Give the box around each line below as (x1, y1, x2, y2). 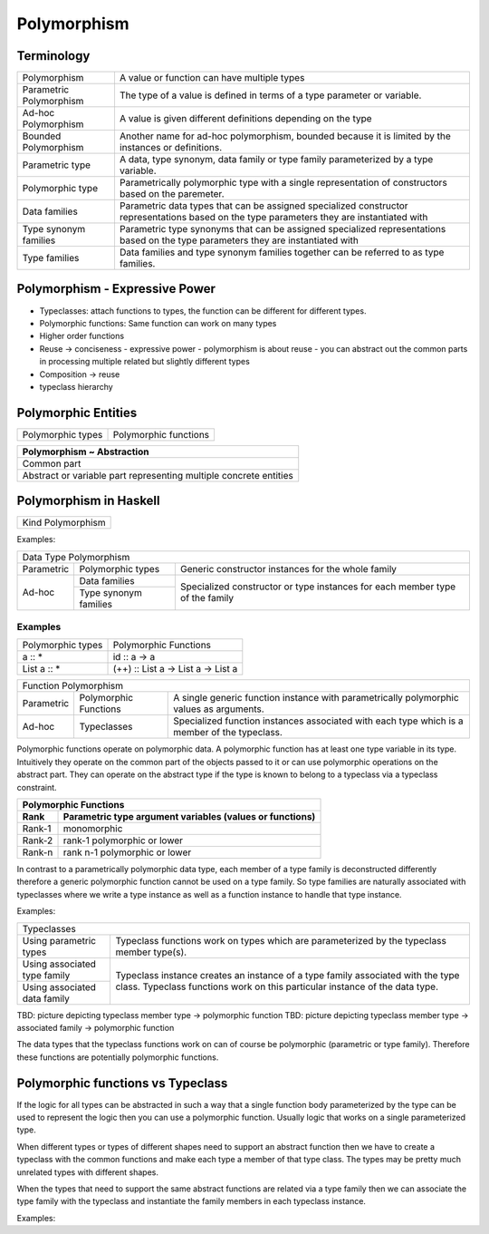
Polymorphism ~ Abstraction (22, 445, 149, 458)
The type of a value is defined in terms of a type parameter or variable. (119, 89, 422, 102)
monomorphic (62, 822, 123, 835)
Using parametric (22, 934, 97, 947)
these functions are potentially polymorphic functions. (16, 1052, 219, 1063)
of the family (179, 592, 235, 605)
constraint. (16, 782, 58, 792)
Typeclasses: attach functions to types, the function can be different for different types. (39, 305, 367, 316)
